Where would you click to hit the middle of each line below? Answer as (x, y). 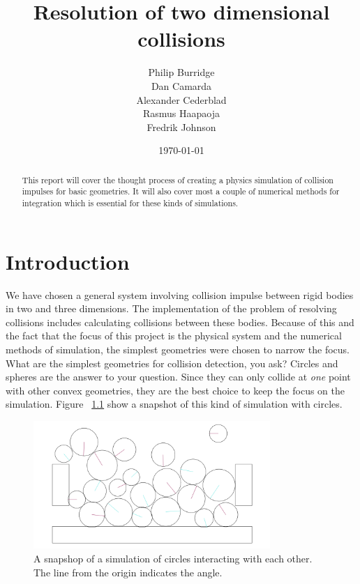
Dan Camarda (181, 85)
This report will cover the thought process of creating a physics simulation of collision (178, 179)
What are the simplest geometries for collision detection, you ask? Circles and (172, 363)
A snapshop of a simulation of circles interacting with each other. (173, 559)
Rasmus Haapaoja (181, 113)
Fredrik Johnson (181, 126)
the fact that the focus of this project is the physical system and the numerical (174, 336)
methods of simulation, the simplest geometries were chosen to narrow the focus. (178, 349)
